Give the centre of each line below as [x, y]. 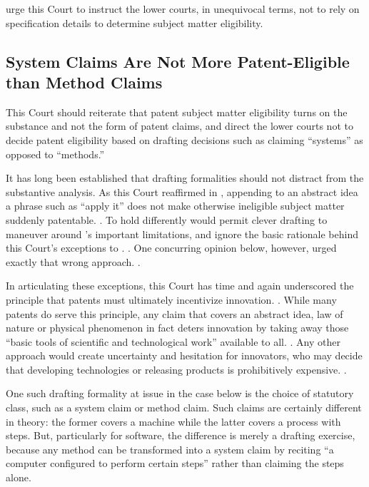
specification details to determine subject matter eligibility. [135, 22]
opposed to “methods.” [55, 154]
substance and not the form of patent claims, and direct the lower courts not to [180, 126]
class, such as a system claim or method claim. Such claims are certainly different [184, 407]
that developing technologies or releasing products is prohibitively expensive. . [176, 369]
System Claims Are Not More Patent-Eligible [178, 61]
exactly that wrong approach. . [73, 261]
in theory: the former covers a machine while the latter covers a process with [173, 421]
